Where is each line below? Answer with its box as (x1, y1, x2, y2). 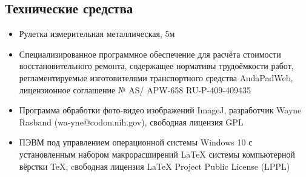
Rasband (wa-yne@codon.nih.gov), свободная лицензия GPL (19, 115, 244, 128)
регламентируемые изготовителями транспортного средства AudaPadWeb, (19, 71, 293, 84)
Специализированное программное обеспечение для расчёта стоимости (19, 47, 281, 60)
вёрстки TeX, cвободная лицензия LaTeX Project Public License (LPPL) (19, 159, 290, 172)
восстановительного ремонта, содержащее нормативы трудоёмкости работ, (19, 59, 294, 72)
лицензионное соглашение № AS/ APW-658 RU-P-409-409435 (19, 83, 251, 96)
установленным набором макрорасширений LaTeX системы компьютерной (19, 147, 295, 160)
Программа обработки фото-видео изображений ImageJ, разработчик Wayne (19, 104, 302, 116)
